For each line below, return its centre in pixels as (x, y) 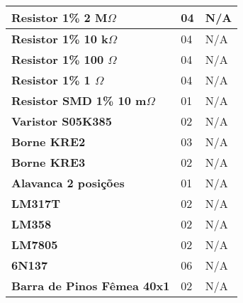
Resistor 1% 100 (58, 59)
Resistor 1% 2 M (60, 17)
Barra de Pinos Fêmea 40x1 (91, 286)
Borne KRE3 (49, 162)
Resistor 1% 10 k (60, 39)
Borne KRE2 (49, 142)
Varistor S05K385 (62, 121)
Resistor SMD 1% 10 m (79, 100)
